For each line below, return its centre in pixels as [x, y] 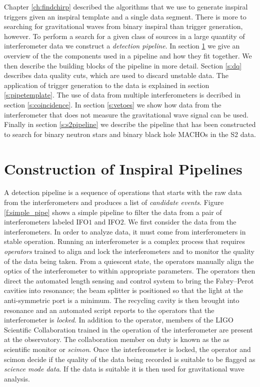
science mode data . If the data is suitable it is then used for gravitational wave [124, 369]
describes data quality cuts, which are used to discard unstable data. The [116, 75]
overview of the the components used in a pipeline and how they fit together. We [128, 55]
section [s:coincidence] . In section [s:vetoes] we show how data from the [113, 104]
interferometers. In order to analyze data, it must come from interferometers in [125, 231]
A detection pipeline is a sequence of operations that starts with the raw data [123, 192]
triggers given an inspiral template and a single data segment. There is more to [125, 16]
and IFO [107, 222]
